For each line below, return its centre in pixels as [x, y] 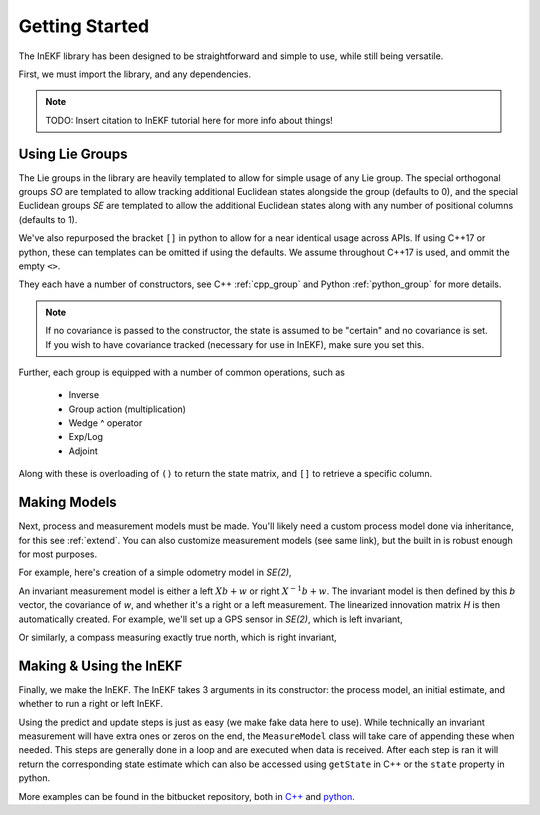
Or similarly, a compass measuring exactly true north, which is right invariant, [177, 637]
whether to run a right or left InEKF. [91, 704]
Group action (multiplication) [127, 409]
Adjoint [83, 451]
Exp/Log [86, 437]
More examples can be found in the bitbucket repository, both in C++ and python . [186, 796]
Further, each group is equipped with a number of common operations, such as [181, 372]
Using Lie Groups [73, 153]
